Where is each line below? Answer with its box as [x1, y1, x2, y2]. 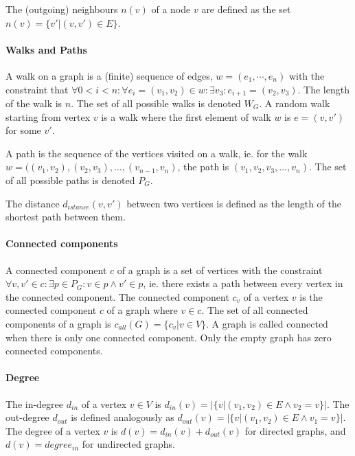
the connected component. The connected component [5, 289, 229, 304]
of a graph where [106, 303, 178, 317]
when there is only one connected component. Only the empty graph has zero [5, 330, 332, 344]
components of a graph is [5, 316, 111, 330]
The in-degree [5, 396, 64, 411]
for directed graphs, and [244, 423, 346, 437]
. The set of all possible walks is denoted [71, 96, 241, 111]
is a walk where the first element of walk [101, 109, 271, 124]
